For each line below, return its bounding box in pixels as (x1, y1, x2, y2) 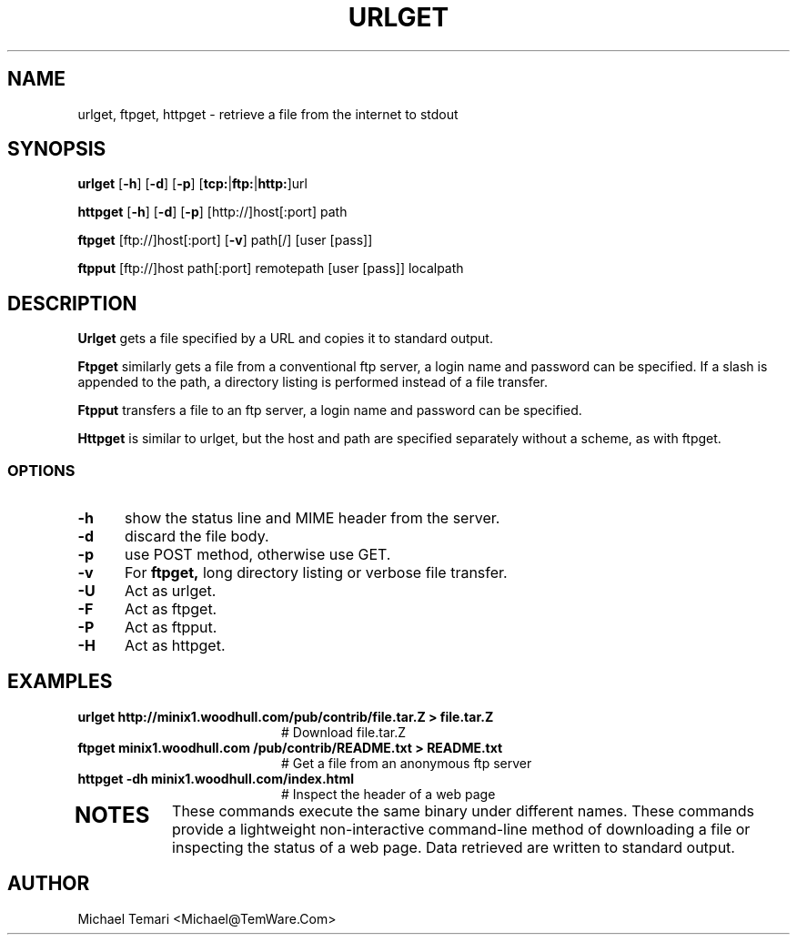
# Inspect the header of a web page (281, 785, 496, 802)
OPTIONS (7, 461, 76, 480)
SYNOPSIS (7, 137, 106, 161)
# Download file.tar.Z (281, 724, 406, 740)
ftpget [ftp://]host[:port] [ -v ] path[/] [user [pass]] (77, 232, 373, 248)
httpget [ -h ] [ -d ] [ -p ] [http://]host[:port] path (77, 204, 348, 220)
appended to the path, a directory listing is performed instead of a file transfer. (77, 374, 549, 390)
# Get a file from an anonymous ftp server (281, 755, 532, 771)
